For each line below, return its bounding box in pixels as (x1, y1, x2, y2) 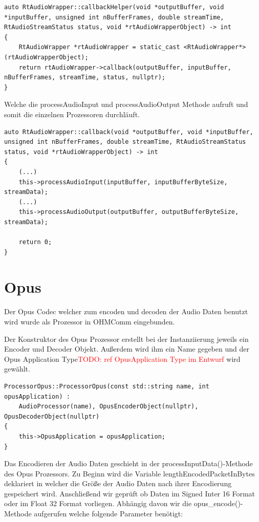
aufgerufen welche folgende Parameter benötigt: (34, 508, 183, 519)
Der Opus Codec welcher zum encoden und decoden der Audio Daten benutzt (4, 306, 248, 317)
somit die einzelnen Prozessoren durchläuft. (4, 108, 140, 119)
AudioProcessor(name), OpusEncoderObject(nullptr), (18, 403, 199, 410)
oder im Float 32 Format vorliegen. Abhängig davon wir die (4, 498, 192, 509)
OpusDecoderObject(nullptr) (4, 412, 100, 420)
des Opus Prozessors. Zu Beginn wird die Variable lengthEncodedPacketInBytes (4, 468, 255, 478)
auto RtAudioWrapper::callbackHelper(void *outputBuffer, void (4, 4, 224, 11)
